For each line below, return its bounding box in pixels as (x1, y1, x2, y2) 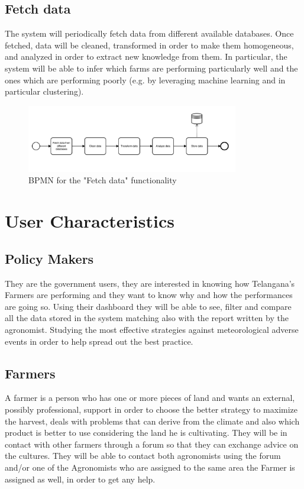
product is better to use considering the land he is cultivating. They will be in (5, 426, 287, 439)
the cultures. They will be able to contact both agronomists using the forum (5, 449, 281, 462)
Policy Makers (5, 249, 94, 267)
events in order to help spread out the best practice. (5, 335, 193, 347)
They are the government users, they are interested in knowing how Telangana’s (5, 277, 295, 289)
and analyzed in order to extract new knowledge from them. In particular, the (5, 50, 287, 63)
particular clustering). (5, 85, 84, 98)
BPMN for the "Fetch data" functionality (28, 174, 177, 186)
